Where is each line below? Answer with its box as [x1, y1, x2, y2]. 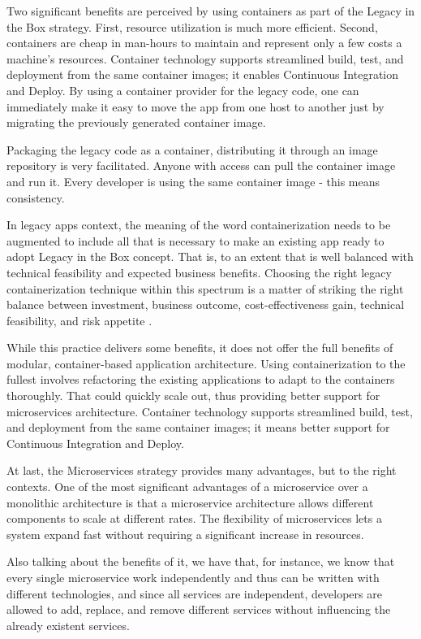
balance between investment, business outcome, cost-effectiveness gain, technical [6, 296, 405, 313]
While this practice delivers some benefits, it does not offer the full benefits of [6, 339, 393, 356]
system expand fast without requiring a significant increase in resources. [6, 525, 364, 542]
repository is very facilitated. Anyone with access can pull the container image [6, 157, 396, 174]
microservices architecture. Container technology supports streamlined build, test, [6, 402, 413, 419]
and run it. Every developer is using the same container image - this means [6, 172, 380, 189]
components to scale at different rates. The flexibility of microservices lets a [6, 510, 382, 527]
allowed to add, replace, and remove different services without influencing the [6, 601, 391, 618]
